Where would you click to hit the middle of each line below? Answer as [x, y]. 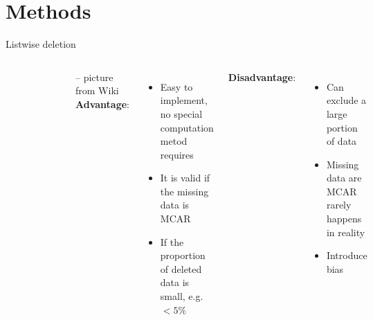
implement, [184, 100]
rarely [339, 205]
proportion [183, 255]
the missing [184, 191]
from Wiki [97, 90]
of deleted [181, 268]
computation [187, 127]
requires [177, 154]
